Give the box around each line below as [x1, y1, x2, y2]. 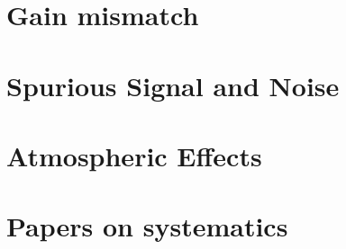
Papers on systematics [6, 208, 288, 245]
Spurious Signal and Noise [6, 67, 340, 103]
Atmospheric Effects [6, 137, 262, 173]
